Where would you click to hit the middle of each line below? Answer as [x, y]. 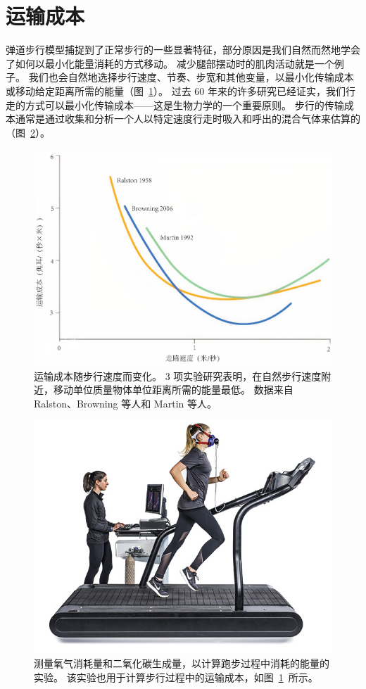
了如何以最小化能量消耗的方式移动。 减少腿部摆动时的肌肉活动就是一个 [170, 63]
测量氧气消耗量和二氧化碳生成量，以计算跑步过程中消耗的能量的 [182, 663]
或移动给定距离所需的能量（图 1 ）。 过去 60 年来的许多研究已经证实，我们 [176, 90]
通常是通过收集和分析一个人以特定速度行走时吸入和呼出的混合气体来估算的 [188, 119]
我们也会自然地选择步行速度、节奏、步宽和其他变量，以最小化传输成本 [191, 77]
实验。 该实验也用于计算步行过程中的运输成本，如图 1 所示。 [176, 677]
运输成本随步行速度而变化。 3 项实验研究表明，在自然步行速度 [178, 375]
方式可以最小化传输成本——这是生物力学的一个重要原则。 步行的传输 [184, 105]
